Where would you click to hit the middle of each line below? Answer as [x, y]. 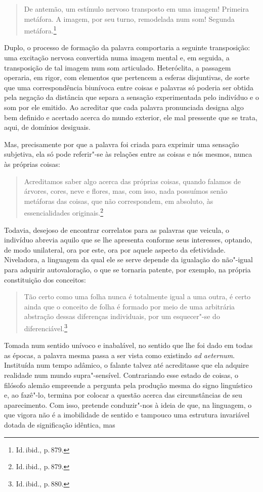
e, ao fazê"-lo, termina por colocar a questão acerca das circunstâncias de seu [123, 395]
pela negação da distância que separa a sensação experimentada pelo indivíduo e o [131, 97]
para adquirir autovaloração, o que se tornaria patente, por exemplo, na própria [127, 269]
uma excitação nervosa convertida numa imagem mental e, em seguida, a [117, 58]
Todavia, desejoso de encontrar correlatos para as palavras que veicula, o [117, 230]
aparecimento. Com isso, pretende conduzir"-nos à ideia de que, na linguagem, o [128, 405]
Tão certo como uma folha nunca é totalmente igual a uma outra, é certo [137, 296]
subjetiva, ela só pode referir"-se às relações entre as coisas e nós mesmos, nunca [128, 154]
